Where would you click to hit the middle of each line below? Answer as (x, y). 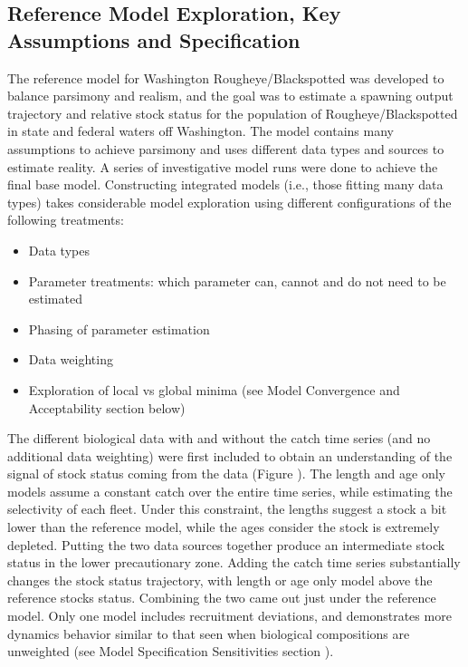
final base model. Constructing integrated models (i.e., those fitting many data (225, 184)
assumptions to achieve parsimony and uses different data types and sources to (226, 148)
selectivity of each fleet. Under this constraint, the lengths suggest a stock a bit (227, 509)
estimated (55, 299)
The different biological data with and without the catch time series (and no (219, 438)
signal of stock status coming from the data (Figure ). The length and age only (226, 474)
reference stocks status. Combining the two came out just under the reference (222, 598)
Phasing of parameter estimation (119, 329)
